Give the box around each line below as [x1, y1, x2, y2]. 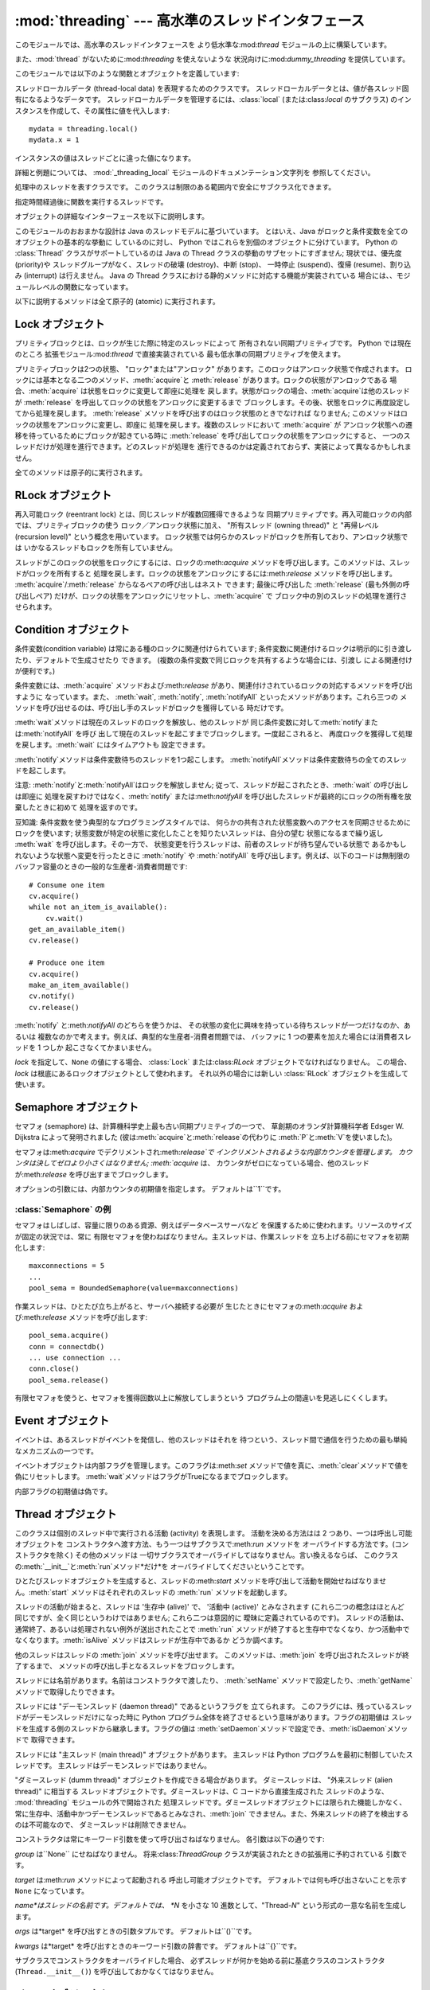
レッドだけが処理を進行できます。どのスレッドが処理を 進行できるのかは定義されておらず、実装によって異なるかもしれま [14, 442, 412, 451]
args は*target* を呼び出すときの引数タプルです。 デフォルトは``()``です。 [14, 1926, 256, 1936]
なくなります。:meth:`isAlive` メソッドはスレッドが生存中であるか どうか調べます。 [14, 1636, 287, 1645]
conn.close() [29, 1364, 80, 1373]
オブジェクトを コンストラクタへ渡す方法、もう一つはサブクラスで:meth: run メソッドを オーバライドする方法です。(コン [14, 1539, 409, 1549]
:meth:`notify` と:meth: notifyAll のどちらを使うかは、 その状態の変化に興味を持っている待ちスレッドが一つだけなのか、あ [14, 1020, 411, 1030]
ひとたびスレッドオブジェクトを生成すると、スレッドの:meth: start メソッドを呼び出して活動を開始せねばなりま [14, 1576, 380, 1586]
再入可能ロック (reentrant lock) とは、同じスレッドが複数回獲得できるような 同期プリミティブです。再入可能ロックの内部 [14, 509, 412, 519]
